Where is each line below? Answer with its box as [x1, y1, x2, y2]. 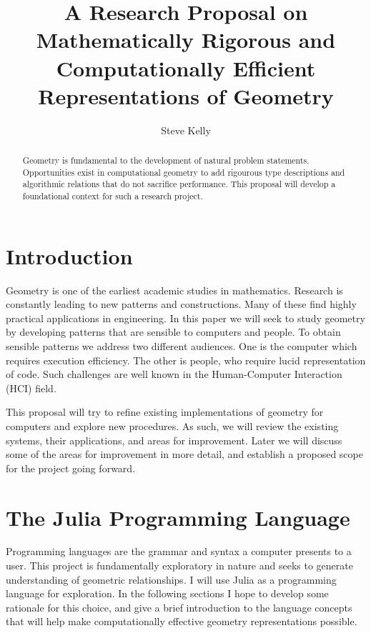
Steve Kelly [161, 122, 211, 137]
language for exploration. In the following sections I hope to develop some [6, 586, 329, 601]
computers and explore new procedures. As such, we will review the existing [6, 418, 339, 433]
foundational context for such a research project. [22, 190, 203, 202]
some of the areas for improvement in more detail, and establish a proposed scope [6, 447, 363, 462]
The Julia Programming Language [6, 502, 350, 532]
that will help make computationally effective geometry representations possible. [6, 614, 357, 629]
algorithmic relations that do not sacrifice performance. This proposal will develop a [22, 178, 336, 190]
